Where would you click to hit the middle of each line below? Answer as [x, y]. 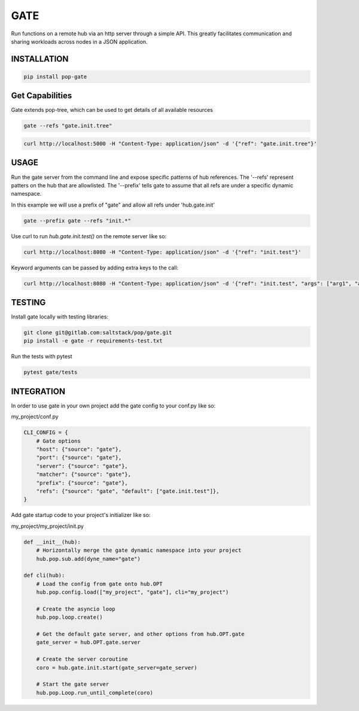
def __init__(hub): [52, 542]
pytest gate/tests [51, 372]
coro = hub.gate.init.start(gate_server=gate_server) [117, 668]
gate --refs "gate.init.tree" [68, 126]
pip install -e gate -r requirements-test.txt [93, 341]
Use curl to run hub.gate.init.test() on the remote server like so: [89, 236]
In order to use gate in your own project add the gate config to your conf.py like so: [113, 405]
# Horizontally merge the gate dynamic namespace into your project [139, 550]
